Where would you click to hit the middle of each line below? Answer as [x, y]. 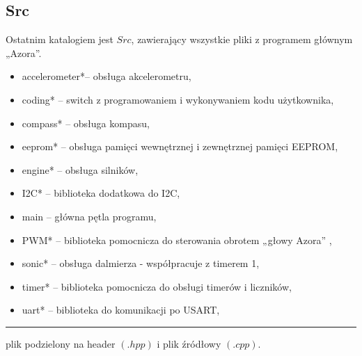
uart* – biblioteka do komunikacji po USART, [121, 310]
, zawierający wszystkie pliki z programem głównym [242, 39]
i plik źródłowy [189, 343]
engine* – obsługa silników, [80, 169]
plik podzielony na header [61, 343]
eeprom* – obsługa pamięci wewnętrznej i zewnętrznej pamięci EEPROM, [180, 146]
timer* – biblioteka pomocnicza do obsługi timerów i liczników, [157, 286]
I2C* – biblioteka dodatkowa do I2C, [101, 193]
